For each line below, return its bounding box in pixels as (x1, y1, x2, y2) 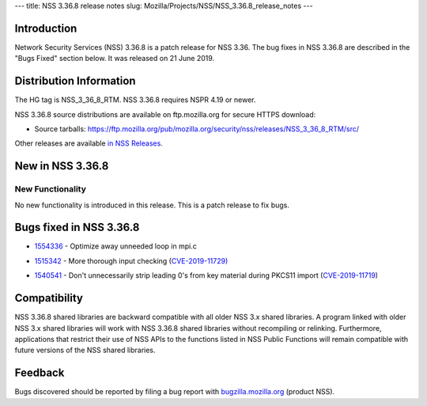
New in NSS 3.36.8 (14, 159, 109, 173)
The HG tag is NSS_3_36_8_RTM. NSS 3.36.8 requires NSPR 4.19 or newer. (14, 95, 256, 104)
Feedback (14, 366, 65, 380)
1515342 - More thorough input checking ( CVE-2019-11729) (34, 256, 229, 265)
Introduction (14, 21, 77, 35)
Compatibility (14, 291, 83, 305)
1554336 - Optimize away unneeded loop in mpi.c (34, 241, 197, 251)
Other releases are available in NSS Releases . (14, 138, 164, 148)
